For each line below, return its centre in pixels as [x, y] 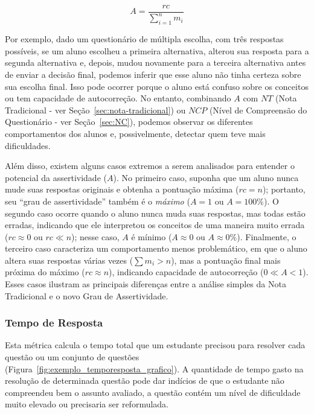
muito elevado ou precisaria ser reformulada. [87, 404]
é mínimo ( [152, 236]
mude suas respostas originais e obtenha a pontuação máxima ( [122, 189]
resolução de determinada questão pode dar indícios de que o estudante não [145, 381]
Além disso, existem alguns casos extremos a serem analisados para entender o [150, 166]
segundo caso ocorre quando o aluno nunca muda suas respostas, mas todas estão [155, 213]
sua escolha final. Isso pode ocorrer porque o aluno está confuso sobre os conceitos [157, 86]
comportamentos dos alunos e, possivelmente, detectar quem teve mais [135, 133]
